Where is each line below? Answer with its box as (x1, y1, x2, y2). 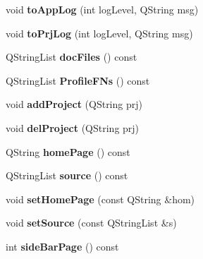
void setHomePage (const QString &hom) (6, 191, 195, 206)
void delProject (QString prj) (6, 120, 140, 135)
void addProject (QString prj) (6, 97, 142, 112)
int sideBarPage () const (6, 239, 119, 253)
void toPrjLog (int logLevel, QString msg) (6, 25, 193, 40)
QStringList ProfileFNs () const (6, 73, 150, 88)
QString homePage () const (6, 144, 130, 159)
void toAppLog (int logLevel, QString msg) (6, 2, 199, 16)
